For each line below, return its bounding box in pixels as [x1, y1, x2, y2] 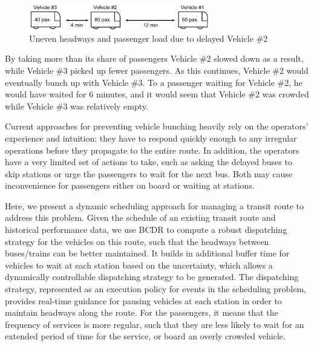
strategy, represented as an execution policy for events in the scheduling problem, [5, 282, 306, 295]
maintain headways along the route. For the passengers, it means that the [5, 306, 278, 319]
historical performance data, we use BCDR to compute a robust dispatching [5, 223, 287, 236]
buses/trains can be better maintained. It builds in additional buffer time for [5, 247, 290, 259]
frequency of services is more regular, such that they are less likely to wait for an [5, 318, 304, 330]
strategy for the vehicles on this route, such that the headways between [5, 235, 269, 247]
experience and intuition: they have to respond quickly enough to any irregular [5, 131, 297, 144]
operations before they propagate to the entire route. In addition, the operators [5, 143, 299, 156]
